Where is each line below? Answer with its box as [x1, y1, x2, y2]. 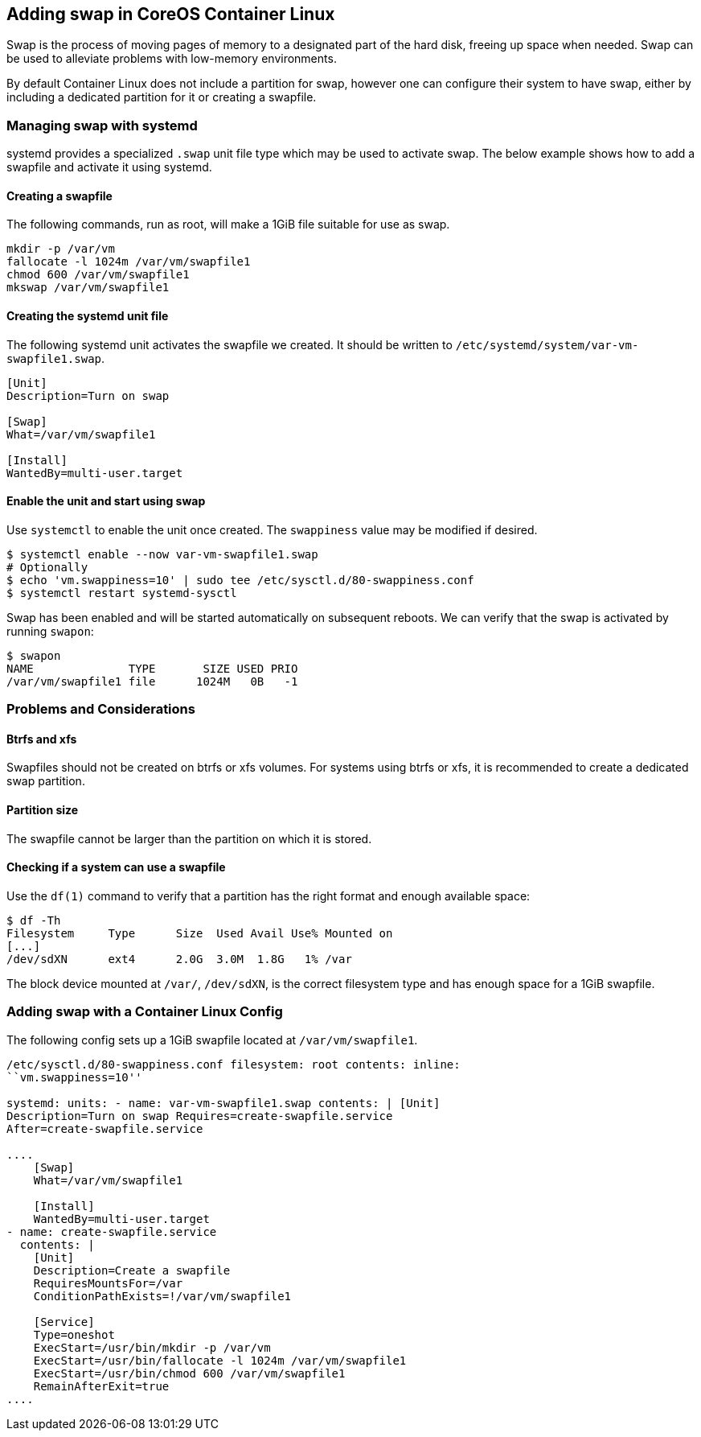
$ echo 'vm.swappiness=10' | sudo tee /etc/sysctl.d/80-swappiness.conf [6, 573, 474, 587]
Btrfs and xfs [6, 731, 77, 746]
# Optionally [6, 560, 88, 574]
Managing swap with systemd [6, 117, 198, 134]
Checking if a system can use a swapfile [6, 860, 226, 875]
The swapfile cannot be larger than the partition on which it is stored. [6, 831, 372, 846]
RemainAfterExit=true [33, 1379, 170, 1393]
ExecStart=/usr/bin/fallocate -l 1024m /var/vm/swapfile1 [33, 1353, 407, 1367]
